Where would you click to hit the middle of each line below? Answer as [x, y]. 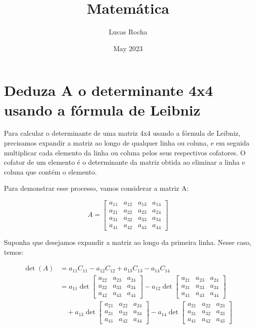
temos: [14, 252]
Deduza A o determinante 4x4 [109, 90]
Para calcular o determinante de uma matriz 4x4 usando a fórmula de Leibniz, [122, 133]
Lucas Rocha [128, 32]
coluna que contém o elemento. [50, 171]
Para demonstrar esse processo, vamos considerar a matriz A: [96, 188]
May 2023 [128, 48]
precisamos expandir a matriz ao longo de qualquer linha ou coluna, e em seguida [127, 143]
